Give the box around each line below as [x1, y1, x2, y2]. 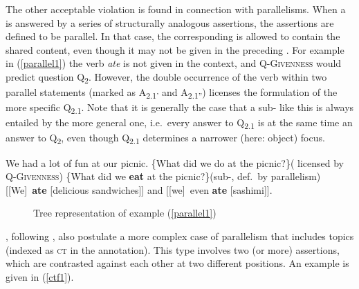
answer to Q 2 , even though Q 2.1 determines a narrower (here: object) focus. [6, 130, 325, 147]
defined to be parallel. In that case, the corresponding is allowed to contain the [6, 29, 340, 43]
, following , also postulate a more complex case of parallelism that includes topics [6, 228, 354, 243]
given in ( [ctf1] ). [6, 269, 74, 283]
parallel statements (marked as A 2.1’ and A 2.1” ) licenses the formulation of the [6, 85, 338, 101]
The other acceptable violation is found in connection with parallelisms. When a [6, 2, 346, 16]
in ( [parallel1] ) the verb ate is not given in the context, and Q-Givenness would [6, 56, 342, 70]
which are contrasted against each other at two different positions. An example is [6, 256, 349, 270]
